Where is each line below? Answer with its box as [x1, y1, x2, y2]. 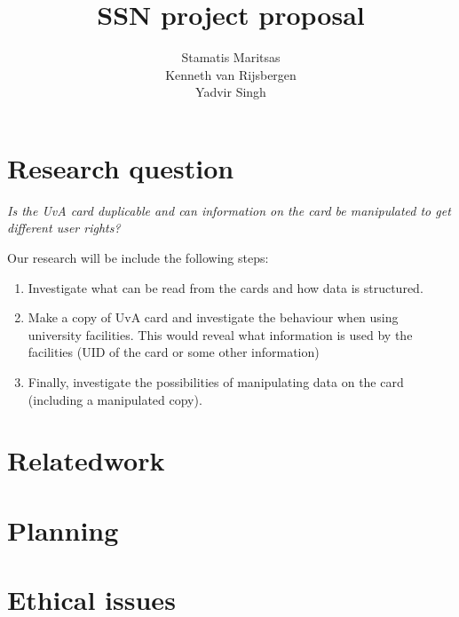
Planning [7, 511, 119, 548]
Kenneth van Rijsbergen [165, 65, 297, 83]
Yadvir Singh [195, 83, 266, 101]
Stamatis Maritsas [181, 48, 281, 67]
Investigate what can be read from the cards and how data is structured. [28, 278, 423, 297]
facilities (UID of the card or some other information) [28, 343, 320, 361]
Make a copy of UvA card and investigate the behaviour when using [28, 308, 399, 327]
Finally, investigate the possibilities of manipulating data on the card [28, 373, 404, 391]
